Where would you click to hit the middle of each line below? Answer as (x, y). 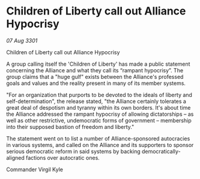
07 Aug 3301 (22, 40)
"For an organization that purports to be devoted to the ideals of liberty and (99, 95)
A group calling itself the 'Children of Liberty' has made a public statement (98, 64)
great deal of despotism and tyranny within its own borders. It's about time (98, 107)
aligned (16, 157)
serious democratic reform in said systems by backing (74, 151)
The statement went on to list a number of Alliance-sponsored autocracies (98, 138)
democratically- (161, 151)
